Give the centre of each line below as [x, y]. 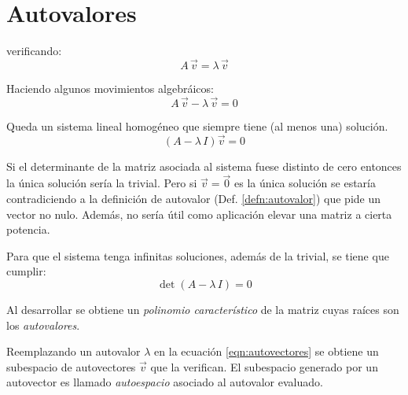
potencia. [28, 229]
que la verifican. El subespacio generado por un [264, 366]
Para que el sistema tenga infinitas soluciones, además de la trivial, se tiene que [198, 255]
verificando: [34, 51]
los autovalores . [43, 325]
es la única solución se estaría [305, 183]
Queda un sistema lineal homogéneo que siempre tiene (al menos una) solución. [197, 126]
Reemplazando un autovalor [74, 351]
